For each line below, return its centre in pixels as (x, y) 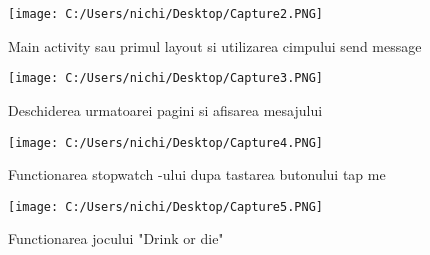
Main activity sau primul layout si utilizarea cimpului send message (215, 45)
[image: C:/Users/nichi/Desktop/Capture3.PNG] (165, 78)
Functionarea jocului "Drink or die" (116, 238)
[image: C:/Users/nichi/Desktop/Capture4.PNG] (165, 142)
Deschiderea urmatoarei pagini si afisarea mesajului (165, 109)
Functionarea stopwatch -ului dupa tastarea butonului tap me (197, 174)
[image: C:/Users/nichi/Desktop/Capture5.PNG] (165, 206)
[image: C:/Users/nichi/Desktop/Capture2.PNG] (165, 14)
